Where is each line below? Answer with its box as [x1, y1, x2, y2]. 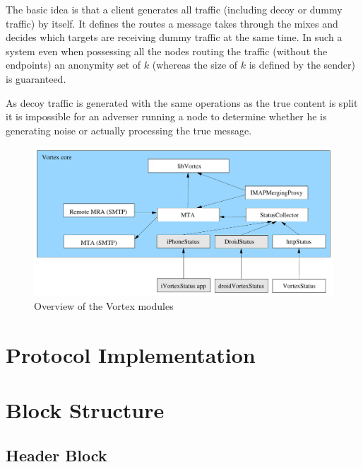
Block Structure [6, 396, 165, 425]
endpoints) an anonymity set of [6, 57, 141, 72]
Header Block [6, 444, 107, 466]
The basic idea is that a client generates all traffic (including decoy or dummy [6, 2, 343, 16]
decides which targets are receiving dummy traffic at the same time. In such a [6, 30, 343, 45]
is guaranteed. [6, 71, 66, 86]
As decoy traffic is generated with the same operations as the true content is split [6, 95, 358, 110]
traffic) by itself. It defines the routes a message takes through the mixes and [6, 16, 338, 30]
